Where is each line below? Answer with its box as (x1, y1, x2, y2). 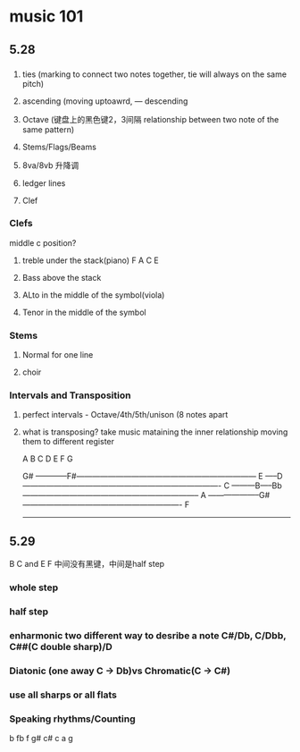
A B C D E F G (21, 453, 73, 464)
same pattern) (21, 123, 75, 135)
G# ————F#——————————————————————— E (21, 471, 263, 482)
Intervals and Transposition (9, 389, 131, 401)
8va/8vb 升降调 (21, 159, 79, 171)
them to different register (21, 436, 114, 447)
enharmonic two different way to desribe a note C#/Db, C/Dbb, (9, 629, 287, 641)
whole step (9, 581, 59, 594)
